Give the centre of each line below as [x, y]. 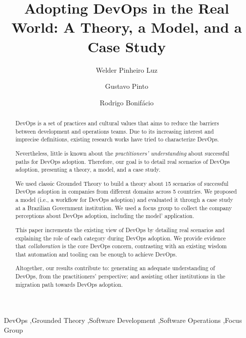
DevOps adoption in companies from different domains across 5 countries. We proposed [126, 191]
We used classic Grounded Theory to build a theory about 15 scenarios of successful [122, 183]
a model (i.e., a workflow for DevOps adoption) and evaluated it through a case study [124, 200]
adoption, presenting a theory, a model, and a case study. [88, 169]
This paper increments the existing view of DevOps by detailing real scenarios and [120, 229]
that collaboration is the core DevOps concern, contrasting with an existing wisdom [121, 246]
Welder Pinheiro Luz [127, 70]
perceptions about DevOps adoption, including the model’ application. [105, 216]
